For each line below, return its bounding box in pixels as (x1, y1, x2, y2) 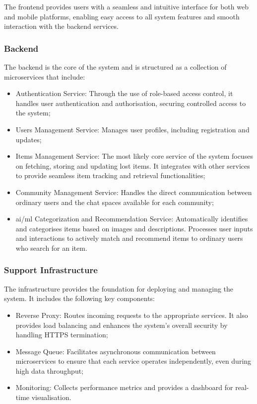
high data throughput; (15, 365, 84, 376)
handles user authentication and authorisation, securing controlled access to (15, 98, 246, 108)
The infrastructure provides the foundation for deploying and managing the (4, 283, 234, 294)
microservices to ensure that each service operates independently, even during (15, 356, 252, 366)
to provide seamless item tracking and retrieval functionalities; (15, 170, 205, 181)
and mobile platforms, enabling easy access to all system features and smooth (4, 11, 240, 21)
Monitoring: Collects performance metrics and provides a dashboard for (15, 382, 233, 393)
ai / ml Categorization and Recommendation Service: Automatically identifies (15, 213, 248, 224)
